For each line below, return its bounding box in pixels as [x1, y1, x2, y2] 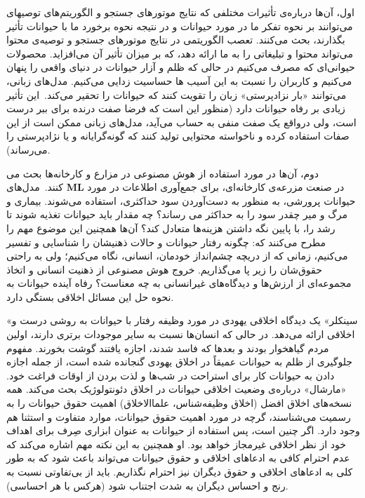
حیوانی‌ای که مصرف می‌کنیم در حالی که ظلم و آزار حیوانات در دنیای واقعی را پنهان [6, 60, 355, 74]
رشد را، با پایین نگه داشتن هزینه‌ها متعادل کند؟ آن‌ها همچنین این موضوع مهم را [6, 220, 336, 235]
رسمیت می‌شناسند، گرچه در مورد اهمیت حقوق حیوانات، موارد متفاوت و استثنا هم [6, 409, 351, 424]
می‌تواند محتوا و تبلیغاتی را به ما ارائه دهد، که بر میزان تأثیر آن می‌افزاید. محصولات [6, 46, 353, 60]
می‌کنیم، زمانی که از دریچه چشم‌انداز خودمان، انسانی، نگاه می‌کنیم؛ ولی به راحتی [6, 248, 348, 263]
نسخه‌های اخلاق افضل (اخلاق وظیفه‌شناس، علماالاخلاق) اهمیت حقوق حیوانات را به [6, 396, 352, 410]
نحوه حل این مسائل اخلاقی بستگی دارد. [6, 289, 174, 304]
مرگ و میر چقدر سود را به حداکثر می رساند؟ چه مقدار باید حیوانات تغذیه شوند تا [6, 207, 348, 222]
